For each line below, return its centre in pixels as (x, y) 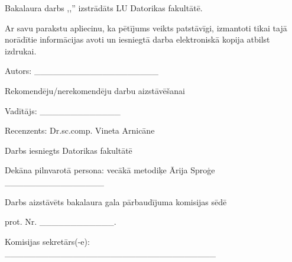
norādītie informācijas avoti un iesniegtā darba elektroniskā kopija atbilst (137, 39)
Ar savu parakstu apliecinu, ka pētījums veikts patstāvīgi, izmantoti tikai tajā (146, 28)
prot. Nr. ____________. (61, 221)
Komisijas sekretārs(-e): (47, 241)
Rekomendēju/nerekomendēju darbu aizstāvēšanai (95, 90)
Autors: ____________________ (82, 71)
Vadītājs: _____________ (63, 110)
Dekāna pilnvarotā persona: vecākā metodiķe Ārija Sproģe (110, 170)
